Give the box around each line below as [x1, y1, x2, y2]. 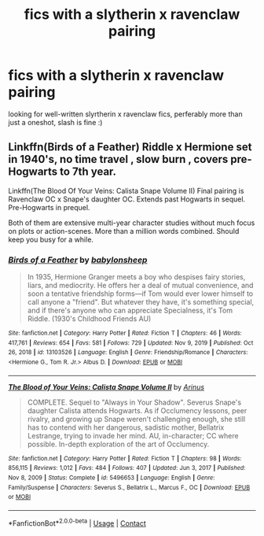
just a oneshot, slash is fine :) [8, 117, 103, 127]
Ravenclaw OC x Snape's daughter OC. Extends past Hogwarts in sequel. [8, 194, 246, 204]
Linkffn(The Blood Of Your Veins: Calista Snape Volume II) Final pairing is [8, 186, 244, 195]
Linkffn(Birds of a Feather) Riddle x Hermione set [8, 140, 252, 154]
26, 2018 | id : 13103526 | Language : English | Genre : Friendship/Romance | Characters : [8, 349, 248, 357]
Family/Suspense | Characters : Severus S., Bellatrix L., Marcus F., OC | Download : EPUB [8, 483, 251, 491]
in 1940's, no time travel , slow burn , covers [8, 153, 229, 166]
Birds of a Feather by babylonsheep [8, 254, 148, 265]
